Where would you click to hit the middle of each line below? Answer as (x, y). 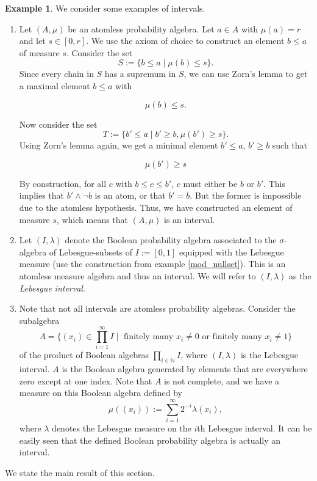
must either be (210, 183)
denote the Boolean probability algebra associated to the (171, 240)
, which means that (92, 219)
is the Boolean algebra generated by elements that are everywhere (185, 369)
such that (290, 145)
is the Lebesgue (269, 355)
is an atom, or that (130, 195)
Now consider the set (58, 124)
